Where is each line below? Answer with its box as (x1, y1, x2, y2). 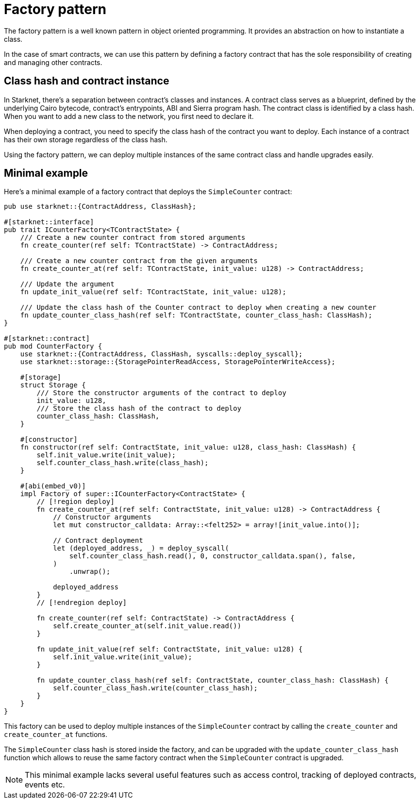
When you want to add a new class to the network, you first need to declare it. (4, 112, 254, 120)
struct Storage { (20, 381, 86, 389)
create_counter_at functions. (4, 730, 108, 739)
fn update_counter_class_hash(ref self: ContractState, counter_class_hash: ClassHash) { (36, 676, 389, 685)
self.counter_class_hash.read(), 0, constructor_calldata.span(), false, (69, 552, 356, 560)
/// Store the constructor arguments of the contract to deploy (36, 389, 286, 397)
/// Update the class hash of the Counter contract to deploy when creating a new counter (20, 303, 377, 312)
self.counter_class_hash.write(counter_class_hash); (53, 684, 258, 692)
